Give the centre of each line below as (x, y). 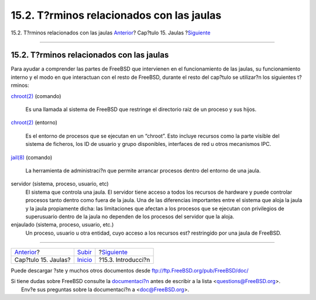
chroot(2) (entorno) (34, 123)
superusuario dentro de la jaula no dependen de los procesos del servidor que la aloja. (130, 217)
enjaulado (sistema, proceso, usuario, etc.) (62, 225)
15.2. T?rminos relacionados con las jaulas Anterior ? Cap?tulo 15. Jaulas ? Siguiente (111, 33)
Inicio (85, 260)
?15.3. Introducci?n (124, 260)
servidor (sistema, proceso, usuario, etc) (60, 184)
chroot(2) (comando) (36, 96)
